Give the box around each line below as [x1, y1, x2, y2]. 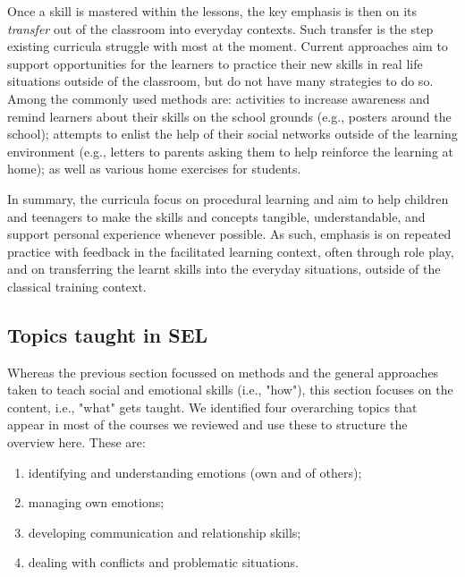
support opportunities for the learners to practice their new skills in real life [7, 54, 423, 72]
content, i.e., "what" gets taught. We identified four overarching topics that [7, 397, 418, 416]
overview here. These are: [7, 433, 146, 452]
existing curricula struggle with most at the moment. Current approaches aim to [7, 37, 448, 55]
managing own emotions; [28, 493, 165, 512]
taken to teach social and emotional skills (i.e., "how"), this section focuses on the [7, 380, 453, 399]
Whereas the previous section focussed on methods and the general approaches [7, 362, 439, 381]
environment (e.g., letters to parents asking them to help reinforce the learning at [7, 141, 454, 160]
